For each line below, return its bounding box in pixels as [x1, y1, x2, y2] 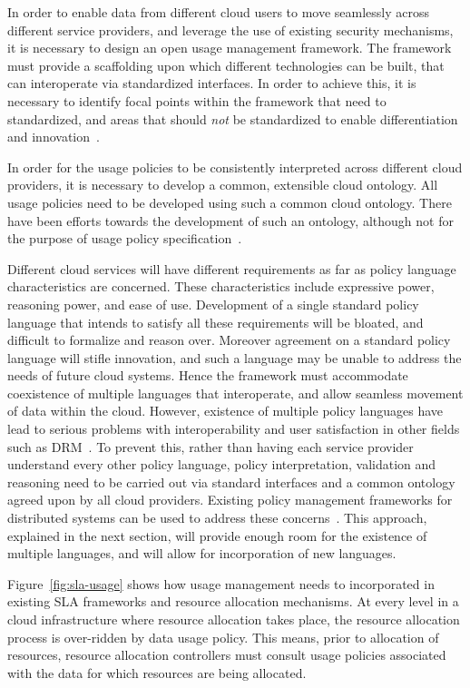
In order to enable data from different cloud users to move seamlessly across [7, 3, 430, 21]
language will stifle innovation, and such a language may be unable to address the [7, 348, 462, 367]
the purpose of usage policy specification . [7, 229, 242, 248]
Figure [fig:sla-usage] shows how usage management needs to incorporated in [7, 574, 435, 593]
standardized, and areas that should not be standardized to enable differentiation [7, 109, 458, 128]
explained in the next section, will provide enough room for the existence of [7, 526, 427, 545]
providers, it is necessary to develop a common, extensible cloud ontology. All [7, 175, 438, 194]
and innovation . [7, 127, 100, 146]
